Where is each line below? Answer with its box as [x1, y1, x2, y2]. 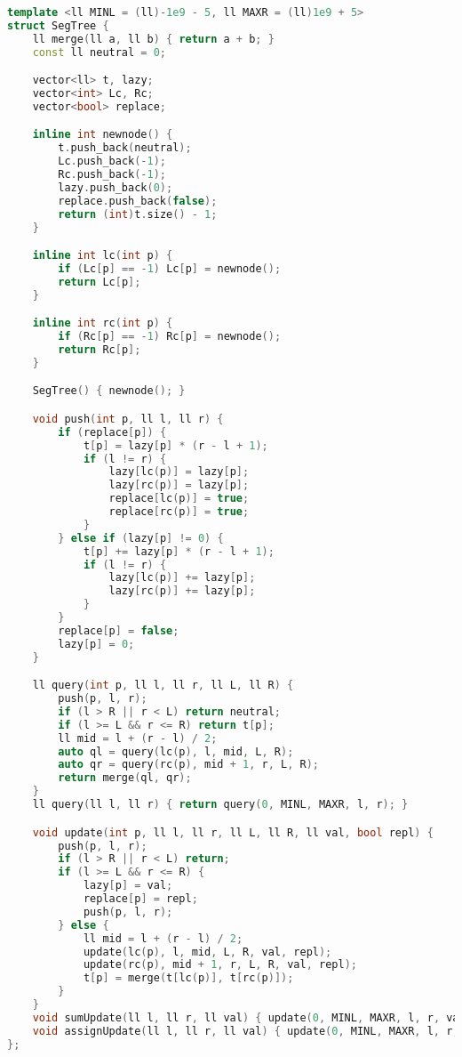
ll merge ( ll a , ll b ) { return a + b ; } [32, 32, 275, 45]
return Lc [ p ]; [58, 275, 141, 288]
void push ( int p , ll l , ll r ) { [32, 412, 224, 425]
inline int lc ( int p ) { [32, 249, 173, 262]
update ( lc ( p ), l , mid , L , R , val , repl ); [83, 945, 332, 958]
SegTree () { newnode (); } [32, 384, 186, 398]
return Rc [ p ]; [58, 343, 141, 356]
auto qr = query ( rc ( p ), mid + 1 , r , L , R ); [58, 758, 319, 771]
